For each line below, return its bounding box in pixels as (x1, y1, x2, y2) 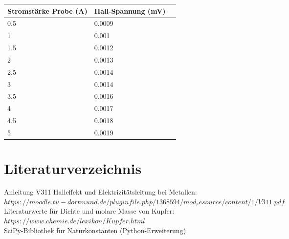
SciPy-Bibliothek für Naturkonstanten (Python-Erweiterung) (4, 225, 186, 235)
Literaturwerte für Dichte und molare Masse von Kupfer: (4, 206, 175, 216)
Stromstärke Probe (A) (7, 5, 88, 16)
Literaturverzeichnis (4, 158, 142, 178)
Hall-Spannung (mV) (94, 5, 166, 16)
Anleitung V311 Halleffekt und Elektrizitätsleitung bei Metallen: (4, 187, 197, 197)
